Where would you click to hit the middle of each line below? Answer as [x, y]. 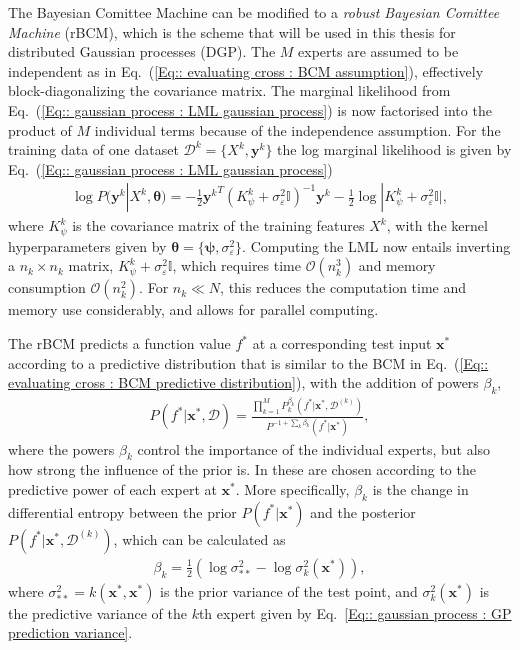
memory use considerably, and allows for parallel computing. [193, 309]
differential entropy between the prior [122, 511]
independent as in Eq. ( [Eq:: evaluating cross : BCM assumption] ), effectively [246, 70]
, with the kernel [437, 225]
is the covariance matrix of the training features [218, 225]
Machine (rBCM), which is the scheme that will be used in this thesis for [232, 31]
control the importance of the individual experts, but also [314, 448]
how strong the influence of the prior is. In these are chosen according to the [242, 469]
